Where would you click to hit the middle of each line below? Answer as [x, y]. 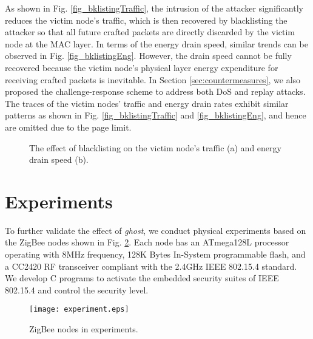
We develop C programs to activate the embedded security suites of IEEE [142, 278]
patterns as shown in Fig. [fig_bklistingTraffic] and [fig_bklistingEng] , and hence [156, 115]
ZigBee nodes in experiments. [84, 329]
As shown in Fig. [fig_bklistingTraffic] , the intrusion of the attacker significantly [154, 8]
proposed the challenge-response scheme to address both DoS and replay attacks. [155, 91]
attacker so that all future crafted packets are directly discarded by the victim [150, 32]
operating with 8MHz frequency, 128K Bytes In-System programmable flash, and [155, 254]
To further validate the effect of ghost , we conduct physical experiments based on [156, 230]
